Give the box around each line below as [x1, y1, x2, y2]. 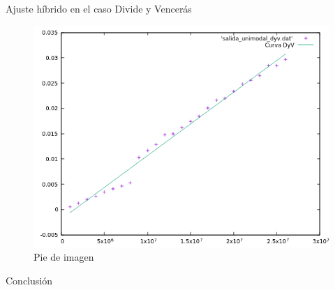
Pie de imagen [33, 250, 94, 264]
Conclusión [6, 273, 52, 287]
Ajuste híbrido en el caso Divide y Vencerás [6, 1, 192, 15]
